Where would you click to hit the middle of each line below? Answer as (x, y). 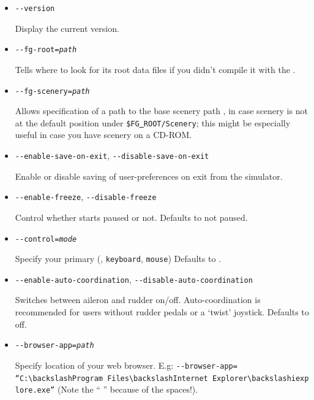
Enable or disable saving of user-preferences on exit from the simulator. (149, 176)
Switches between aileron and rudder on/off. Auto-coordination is (138, 300)
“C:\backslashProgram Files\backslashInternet (111, 378)
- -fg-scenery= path (52, 91)
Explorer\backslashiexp (260, 378)
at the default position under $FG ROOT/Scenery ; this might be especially (153, 122)
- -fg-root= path (46, 50)
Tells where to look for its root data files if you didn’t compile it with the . (155, 69)
